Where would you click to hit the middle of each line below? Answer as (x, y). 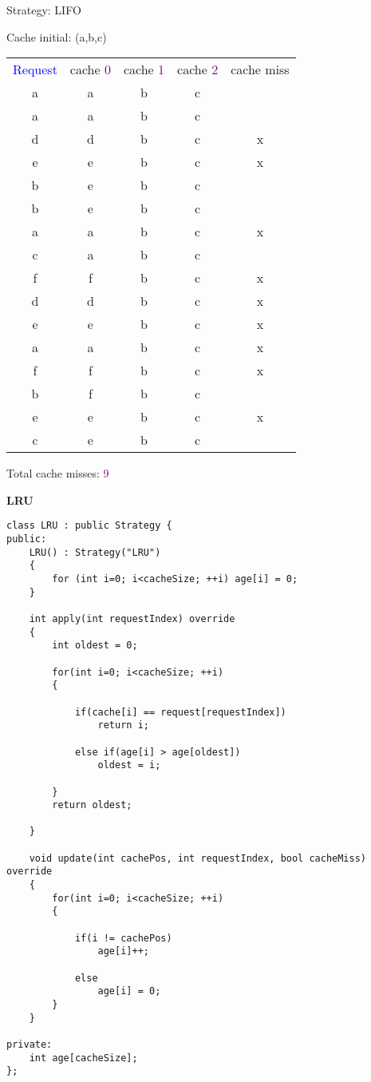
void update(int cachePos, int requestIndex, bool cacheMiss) (198, 858)
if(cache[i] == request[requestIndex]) (180, 712)
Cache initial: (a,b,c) (57, 36)
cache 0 (90, 69)
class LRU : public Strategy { (89, 526)
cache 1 (144, 69)
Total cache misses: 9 (58, 473)
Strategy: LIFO (44, 10)
